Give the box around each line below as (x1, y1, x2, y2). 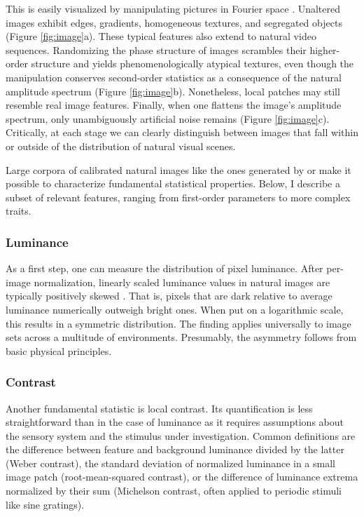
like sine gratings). (6, 497, 85, 511)
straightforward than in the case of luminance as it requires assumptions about (6, 415, 344, 429)
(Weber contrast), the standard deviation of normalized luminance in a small (6, 455, 335, 470)
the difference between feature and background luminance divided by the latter (6, 442, 344, 457)
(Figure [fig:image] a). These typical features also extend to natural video (6, 29, 316, 43)
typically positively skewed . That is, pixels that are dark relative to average (6, 288, 332, 303)
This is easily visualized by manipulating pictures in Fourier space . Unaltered (6, 1, 341, 15)
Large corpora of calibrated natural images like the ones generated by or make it (6, 162, 351, 177)
